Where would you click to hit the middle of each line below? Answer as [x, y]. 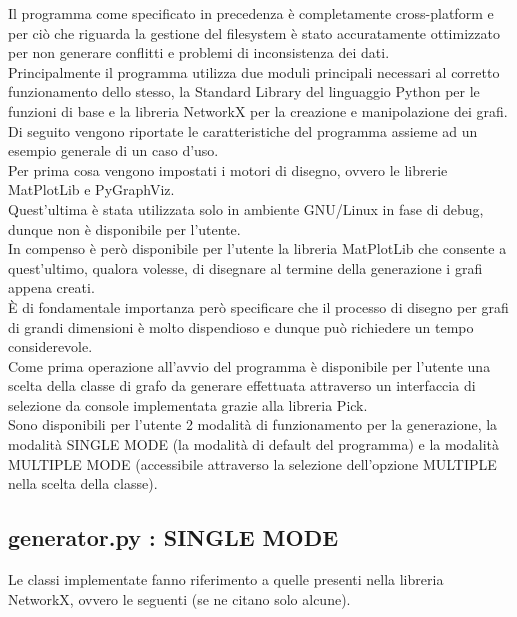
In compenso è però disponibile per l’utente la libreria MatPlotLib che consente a [257, 248]
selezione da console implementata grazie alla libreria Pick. [188, 404]
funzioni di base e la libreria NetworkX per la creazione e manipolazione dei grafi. [258, 110]
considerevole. [50, 346]
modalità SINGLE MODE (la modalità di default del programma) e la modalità [254, 444]
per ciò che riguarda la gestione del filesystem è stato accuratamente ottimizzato [254, 32]
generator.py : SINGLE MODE [173, 537]
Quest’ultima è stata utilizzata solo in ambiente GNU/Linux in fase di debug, [246, 208]
